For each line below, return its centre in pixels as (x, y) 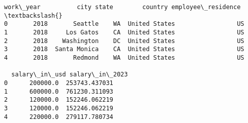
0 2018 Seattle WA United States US (124, 24)
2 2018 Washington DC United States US (124, 41)
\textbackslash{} (33, 15)
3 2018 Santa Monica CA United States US (124, 49)
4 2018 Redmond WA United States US (124, 57)
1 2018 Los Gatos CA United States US (124, 32)
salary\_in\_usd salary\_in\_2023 (70, 75)
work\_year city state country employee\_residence (122, 7)
